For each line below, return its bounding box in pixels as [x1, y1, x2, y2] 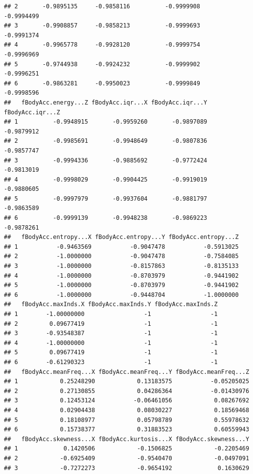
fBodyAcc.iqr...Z [4, 108, 60, 116]
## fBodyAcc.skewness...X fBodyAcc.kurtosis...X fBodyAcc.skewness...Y [4, 435, 250, 443]
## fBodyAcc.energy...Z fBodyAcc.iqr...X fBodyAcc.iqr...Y [4, 99, 207, 106]
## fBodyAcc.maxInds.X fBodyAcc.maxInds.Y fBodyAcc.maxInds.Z [4, 301, 218, 308]
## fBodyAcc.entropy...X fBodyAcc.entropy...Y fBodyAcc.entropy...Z [4, 234, 239, 241]
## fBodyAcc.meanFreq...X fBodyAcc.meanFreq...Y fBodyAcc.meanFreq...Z [4, 368, 250, 375]
